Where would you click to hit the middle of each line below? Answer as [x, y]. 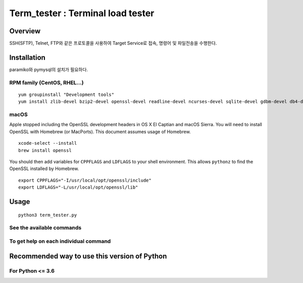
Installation [27, 57]
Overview [25, 31]
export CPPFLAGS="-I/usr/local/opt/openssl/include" [85, 180]
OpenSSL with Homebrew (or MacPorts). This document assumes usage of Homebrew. [100, 132]
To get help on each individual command [60, 241]
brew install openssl [45, 150]
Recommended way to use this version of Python [88, 256]
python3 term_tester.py [48, 215]
